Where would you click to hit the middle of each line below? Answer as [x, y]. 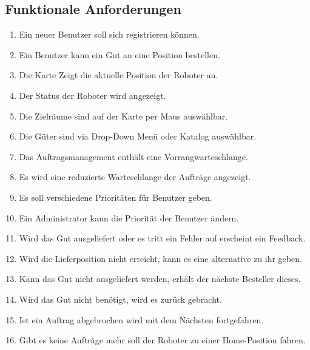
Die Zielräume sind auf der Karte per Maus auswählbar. [123, 116]
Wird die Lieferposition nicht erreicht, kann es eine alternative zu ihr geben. [160, 258]
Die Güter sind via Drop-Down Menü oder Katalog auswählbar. [138, 136]
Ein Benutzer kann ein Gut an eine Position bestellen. [120, 54]
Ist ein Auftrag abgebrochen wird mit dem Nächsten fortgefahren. [141, 319]
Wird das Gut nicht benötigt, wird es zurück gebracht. [120, 299]
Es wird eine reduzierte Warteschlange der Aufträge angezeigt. [135, 177]
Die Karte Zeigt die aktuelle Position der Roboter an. [119, 75]
